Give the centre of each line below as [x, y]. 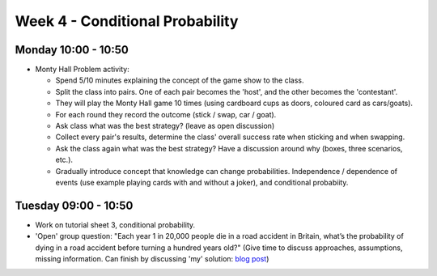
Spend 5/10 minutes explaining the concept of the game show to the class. [180, 80]
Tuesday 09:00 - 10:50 [74, 205]
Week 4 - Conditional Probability [127, 21]
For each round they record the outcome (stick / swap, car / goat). [166, 114]
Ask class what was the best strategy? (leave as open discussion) [165, 126]
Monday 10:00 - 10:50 [72, 50]
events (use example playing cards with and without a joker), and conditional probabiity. [202, 182]
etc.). [64, 160]
